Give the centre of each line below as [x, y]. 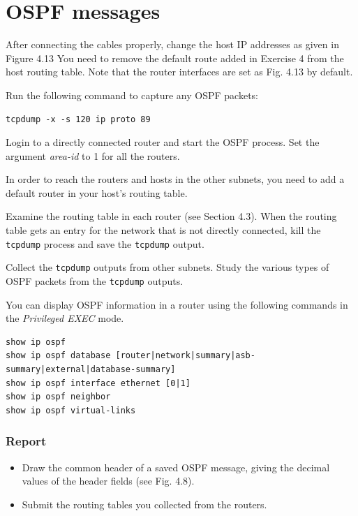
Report [26, 441]
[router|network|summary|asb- [185, 356]
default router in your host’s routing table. [97, 192]
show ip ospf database [58, 356]
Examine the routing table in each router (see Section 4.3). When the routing [171, 216]
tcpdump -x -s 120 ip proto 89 [78, 119]
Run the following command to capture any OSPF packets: [132, 95]
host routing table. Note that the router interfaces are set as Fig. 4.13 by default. [179, 72]
